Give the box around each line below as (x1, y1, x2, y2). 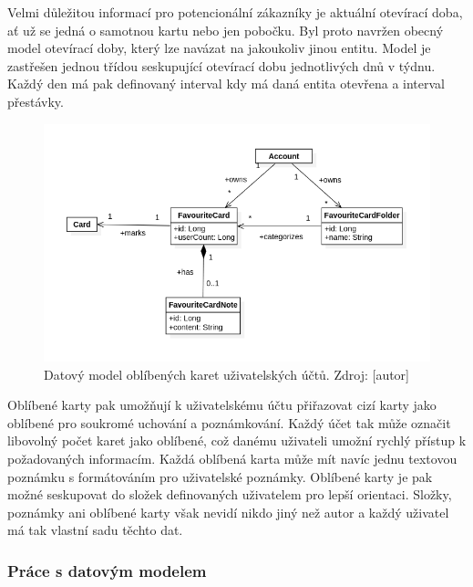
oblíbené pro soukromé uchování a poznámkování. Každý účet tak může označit (7, 413, 451, 432)
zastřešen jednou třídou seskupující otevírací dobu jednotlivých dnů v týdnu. (7, 56, 436, 75)
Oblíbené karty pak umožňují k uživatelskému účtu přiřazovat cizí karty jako (7, 395, 437, 414)
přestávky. (7, 91, 64, 110)
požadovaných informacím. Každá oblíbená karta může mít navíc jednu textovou (7, 449, 458, 468)
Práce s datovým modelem (7, 559, 207, 582)
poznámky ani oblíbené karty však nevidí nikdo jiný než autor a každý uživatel (7, 502, 449, 521)
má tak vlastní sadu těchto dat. (7, 520, 183, 540)
